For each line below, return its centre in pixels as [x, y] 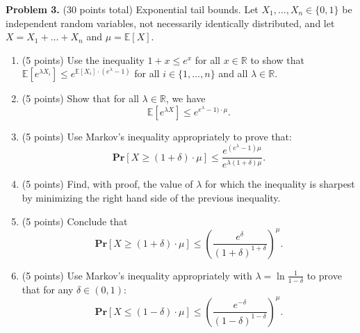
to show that [277, 59]
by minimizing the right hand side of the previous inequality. [151, 198]
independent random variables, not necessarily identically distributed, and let [170, 23]
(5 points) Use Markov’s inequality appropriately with [137, 275]
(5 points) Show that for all [80, 98]
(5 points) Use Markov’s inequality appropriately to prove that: [157, 136]
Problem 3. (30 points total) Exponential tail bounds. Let [132, 9]
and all [233, 73]
